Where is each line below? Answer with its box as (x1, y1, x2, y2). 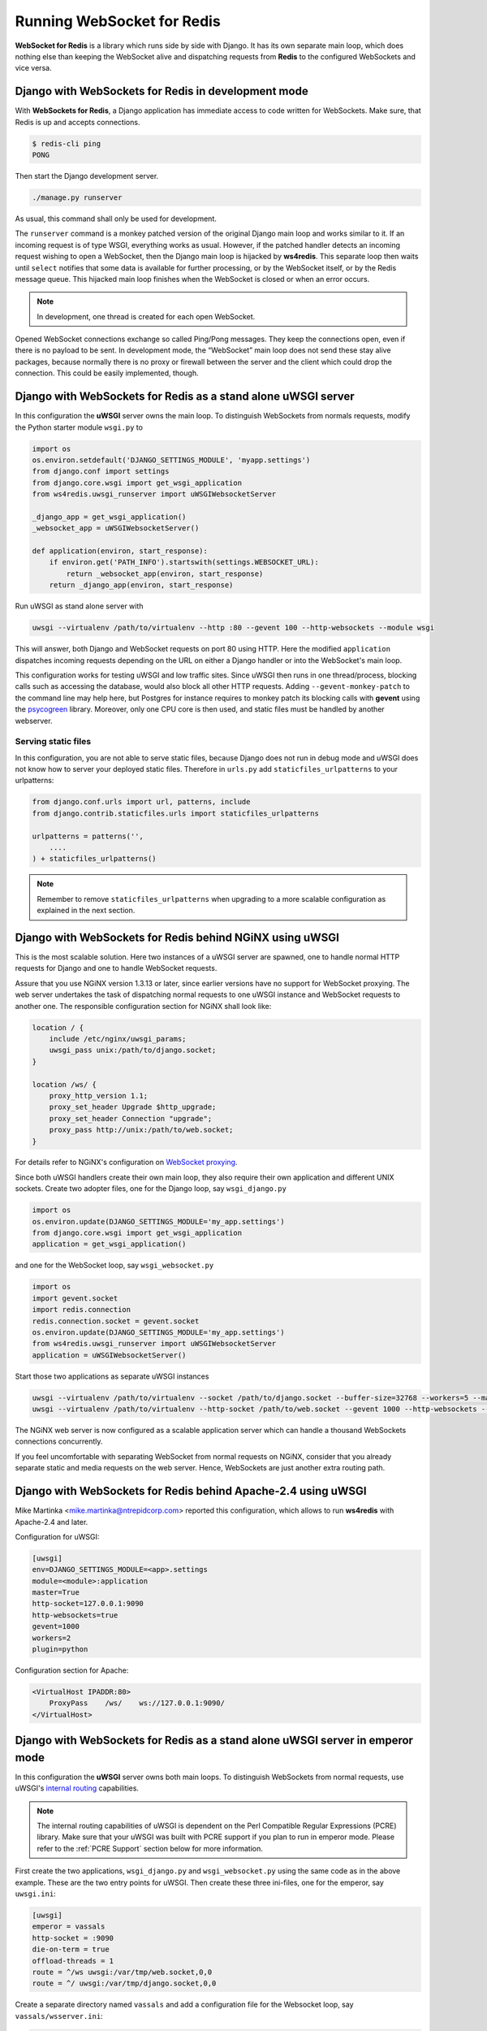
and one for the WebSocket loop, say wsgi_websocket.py (15, 1260, 214, 1271)
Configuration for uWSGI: (15, 1531, 100, 1541)
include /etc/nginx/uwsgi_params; (49, 1034, 187, 1043)
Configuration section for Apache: (15, 1665, 129, 1675)
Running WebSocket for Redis (15, 12, 221, 30)
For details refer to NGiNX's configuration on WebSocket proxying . (15, 1158, 238, 1167)
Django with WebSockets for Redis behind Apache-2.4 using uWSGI (15, 1484, 367, 1498)
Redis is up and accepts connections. (15, 117, 140, 127)
